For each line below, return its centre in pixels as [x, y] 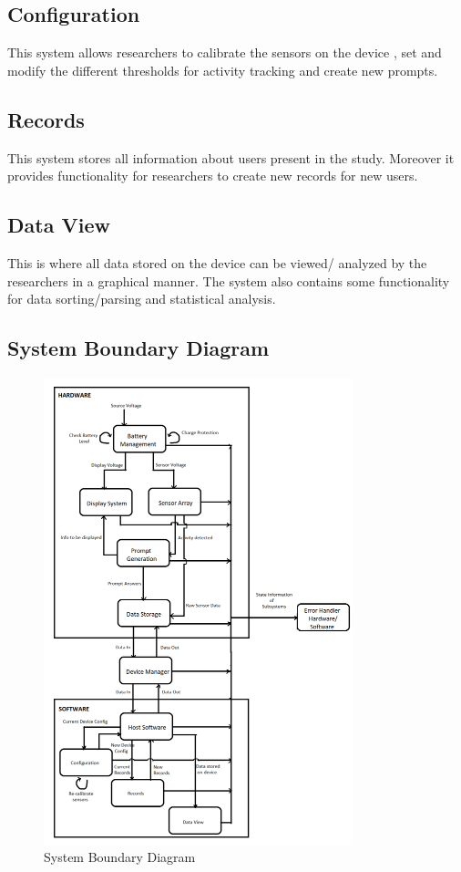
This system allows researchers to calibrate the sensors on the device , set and [225, 52]
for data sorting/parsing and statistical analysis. [142, 299]
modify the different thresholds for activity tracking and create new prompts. [223, 70]
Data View [59, 225]
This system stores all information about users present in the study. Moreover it [231, 157]
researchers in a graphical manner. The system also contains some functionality [229, 280]
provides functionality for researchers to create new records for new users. [213, 176]
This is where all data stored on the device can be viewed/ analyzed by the [217, 262]
